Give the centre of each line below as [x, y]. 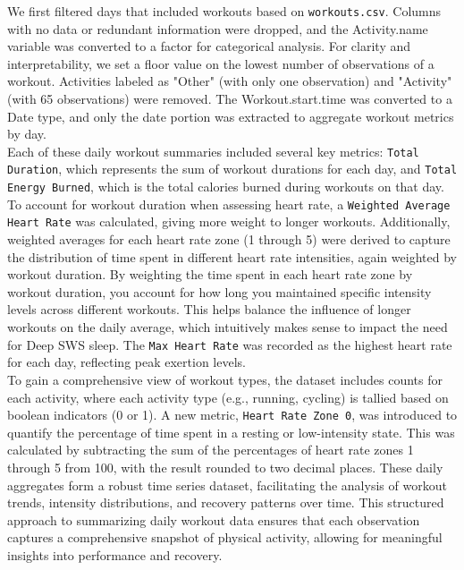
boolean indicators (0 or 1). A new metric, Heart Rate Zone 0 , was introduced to [232, 415]
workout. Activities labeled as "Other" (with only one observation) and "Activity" [230, 81]
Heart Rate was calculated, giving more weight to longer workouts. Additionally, [229, 221]
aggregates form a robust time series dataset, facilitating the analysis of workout [227, 485]
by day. [27, 134]
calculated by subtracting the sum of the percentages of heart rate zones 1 [211, 450]
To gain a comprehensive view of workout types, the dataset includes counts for [225, 379]
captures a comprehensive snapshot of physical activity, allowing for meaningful [225, 537]
